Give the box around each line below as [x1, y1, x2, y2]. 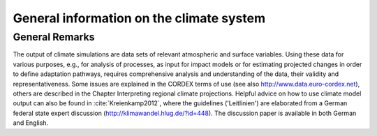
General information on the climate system [13, 10, 266, 26]
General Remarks [13, 31, 95, 43]
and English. [13, 119, 49, 127]
